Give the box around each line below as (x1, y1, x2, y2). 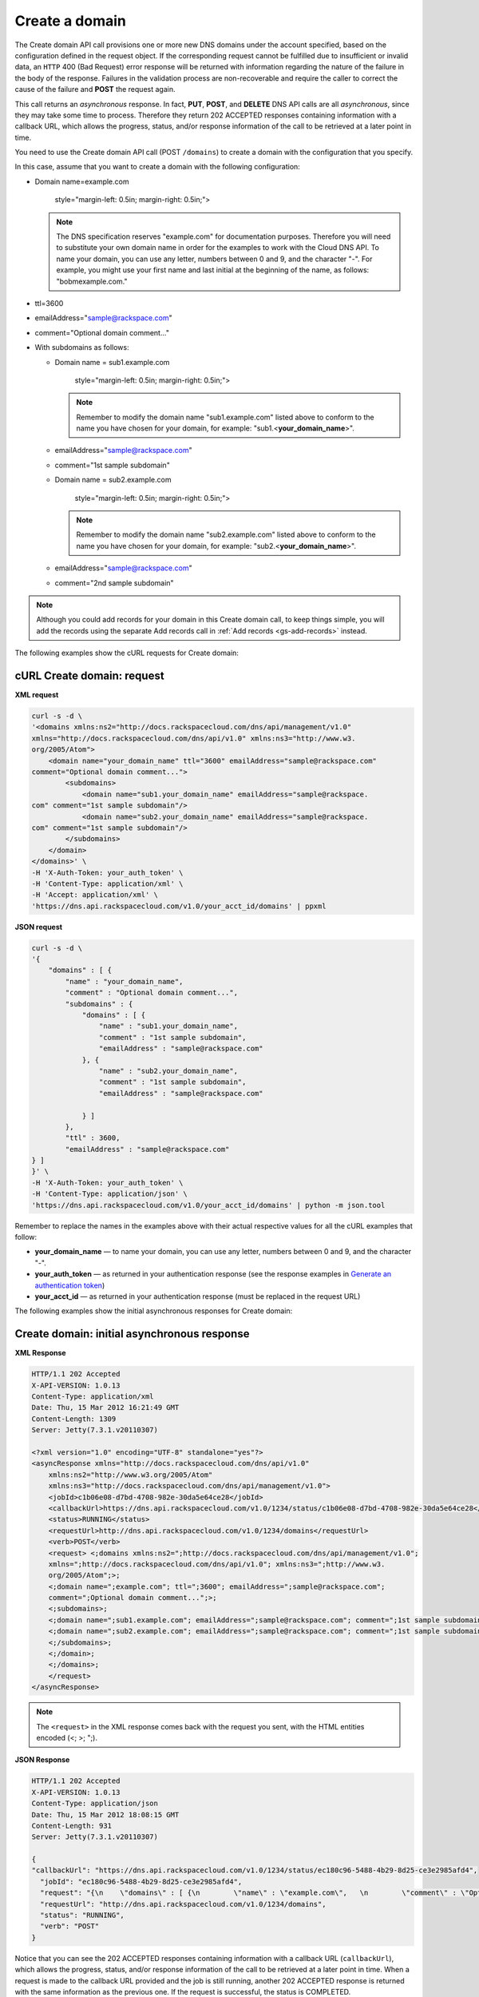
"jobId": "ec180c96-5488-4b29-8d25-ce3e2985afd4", (40, 1877, 243, 1886)
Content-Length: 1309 (31, 1414, 117, 1423)
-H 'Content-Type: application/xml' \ (31, 879, 184, 888)
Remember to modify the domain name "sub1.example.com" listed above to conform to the (76, 412, 374, 422)
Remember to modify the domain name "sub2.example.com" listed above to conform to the (76, 530, 376, 539)
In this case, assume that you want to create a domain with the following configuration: (14, 162, 301, 172)
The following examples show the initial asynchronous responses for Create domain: (14, 1306, 293, 1316)
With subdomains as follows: (34, 343, 129, 352)
